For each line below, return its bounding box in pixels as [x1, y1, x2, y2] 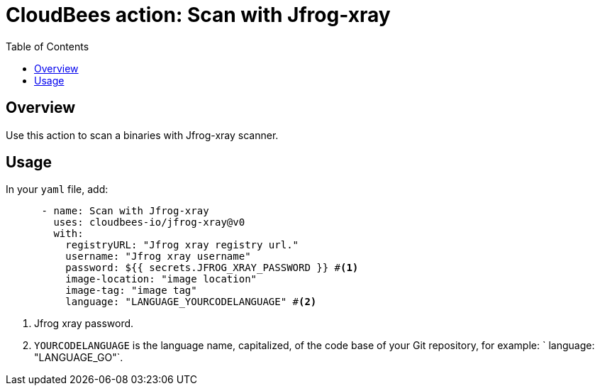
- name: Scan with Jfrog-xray [41, 205, 209, 217]
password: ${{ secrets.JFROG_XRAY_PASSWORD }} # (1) [65, 262, 359, 274]
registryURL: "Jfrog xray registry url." [65, 239, 299, 251]
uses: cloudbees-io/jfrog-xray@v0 [53, 216, 245, 228]
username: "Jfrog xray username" [65, 250, 251, 263]
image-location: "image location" [65, 273, 257, 285]
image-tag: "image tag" [65, 285, 197, 297]
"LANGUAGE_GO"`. [34, 351, 123, 364]
